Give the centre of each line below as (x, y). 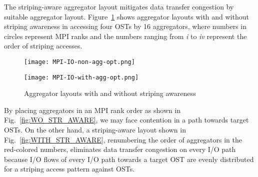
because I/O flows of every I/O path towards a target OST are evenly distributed (129, 159)
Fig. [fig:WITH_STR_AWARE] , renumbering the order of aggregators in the (123, 139)
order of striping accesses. (43, 46)
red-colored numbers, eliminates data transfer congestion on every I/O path (120, 149)
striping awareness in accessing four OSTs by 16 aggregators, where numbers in (125, 26)
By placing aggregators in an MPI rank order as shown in (92, 110)
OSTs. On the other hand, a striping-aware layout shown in (95, 130)
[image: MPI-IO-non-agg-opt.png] (79, 62)
